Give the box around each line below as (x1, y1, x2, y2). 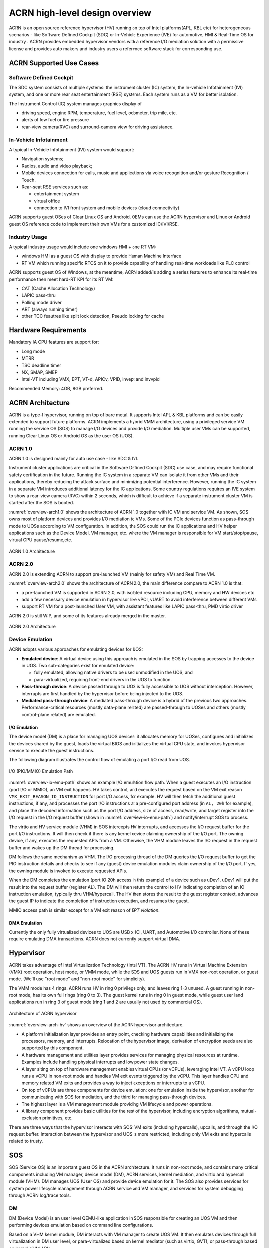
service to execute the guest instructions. (9, 748, 95, 753)
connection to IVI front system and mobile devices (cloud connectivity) (34, 205, 180, 211)
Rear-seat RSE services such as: (21, 184, 89, 190)
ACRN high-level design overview (9, 7, 152, 18)
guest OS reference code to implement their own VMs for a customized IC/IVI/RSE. (9, 221, 179, 227)
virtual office (34, 198, 60, 204)
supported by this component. (21, 1045, 84, 1051)
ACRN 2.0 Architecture (9, 624, 56, 630)
